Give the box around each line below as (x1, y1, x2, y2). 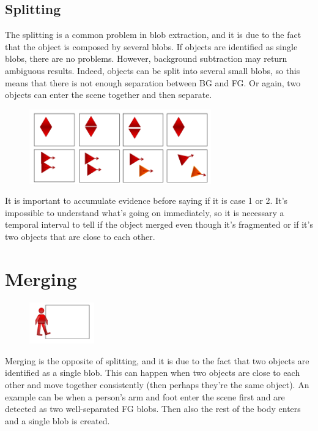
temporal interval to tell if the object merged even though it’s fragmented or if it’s (5, 218, 313, 231)
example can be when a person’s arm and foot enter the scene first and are (5, 390, 285, 403)
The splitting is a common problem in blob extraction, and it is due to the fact (5, 28, 301, 41)
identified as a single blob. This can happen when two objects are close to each (5, 366, 300, 379)
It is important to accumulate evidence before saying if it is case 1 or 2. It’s (5, 194, 288, 207)
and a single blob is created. (5, 414, 110, 427)
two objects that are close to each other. (5, 230, 155, 242)
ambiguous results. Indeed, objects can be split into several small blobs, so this (5, 64, 300, 77)
